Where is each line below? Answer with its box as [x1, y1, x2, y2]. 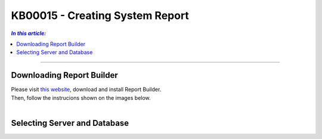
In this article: [11, 30, 47, 37]
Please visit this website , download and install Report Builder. [11, 86, 162, 93]
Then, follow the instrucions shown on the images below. [11, 94, 151, 101]
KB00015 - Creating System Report [11, 9, 189, 22]
